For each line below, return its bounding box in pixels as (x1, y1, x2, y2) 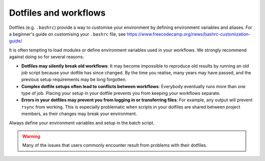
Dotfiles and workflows (9, 7, 106, 18)
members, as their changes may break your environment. (21, 111, 137, 117)
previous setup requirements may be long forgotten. (21, 76, 127, 83)
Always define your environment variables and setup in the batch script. (9, 120, 155, 126)
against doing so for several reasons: (9, 54, 84, 60)
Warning (22, 134, 40, 139)
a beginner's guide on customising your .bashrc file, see (9, 31, 126, 37)
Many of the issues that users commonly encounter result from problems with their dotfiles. (22, 142, 208, 148)
